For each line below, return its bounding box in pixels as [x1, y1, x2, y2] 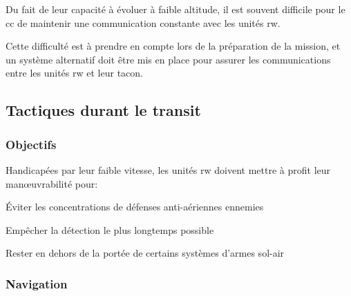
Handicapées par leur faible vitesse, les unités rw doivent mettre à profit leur [6, 162, 331, 177]
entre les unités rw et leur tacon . [6, 66, 144, 80]
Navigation [6, 275, 68, 292]
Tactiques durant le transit [6, 99, 201, 121]
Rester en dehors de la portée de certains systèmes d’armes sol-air [6, 246, 285, 260]
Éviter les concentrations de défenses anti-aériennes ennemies [6, 199, 264, 214]
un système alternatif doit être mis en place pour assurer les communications [6, 52, 331, 66]
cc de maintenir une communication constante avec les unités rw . [6, 15, 281, 30]
